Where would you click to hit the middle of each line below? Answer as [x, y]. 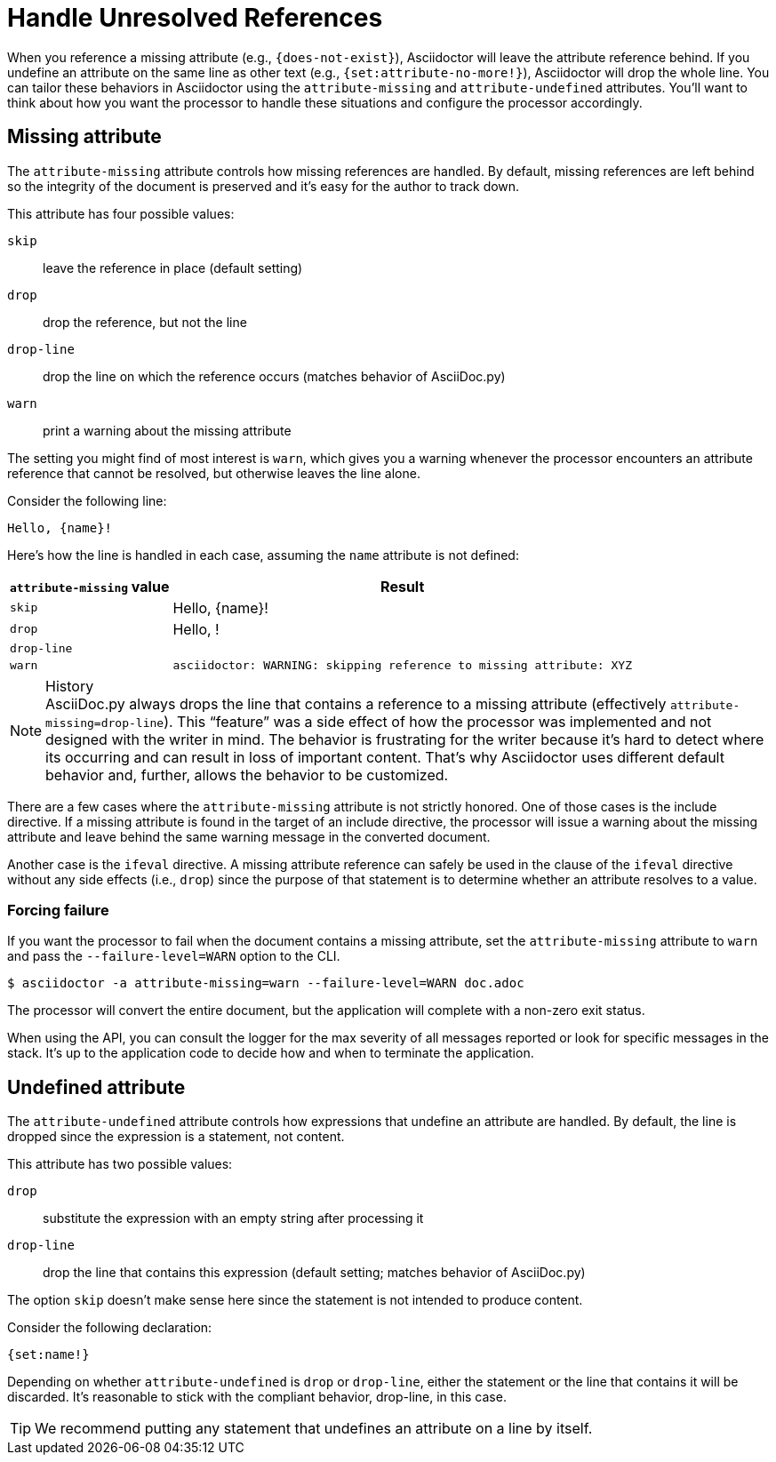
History [70, 686]
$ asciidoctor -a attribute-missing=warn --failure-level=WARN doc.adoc [266, 983]
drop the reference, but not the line [145, 322]
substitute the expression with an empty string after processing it [233, 1218]
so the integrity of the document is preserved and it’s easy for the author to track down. [264, 186]
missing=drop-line [105, 723]
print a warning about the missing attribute [167, 430]
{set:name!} [48, 1355]
